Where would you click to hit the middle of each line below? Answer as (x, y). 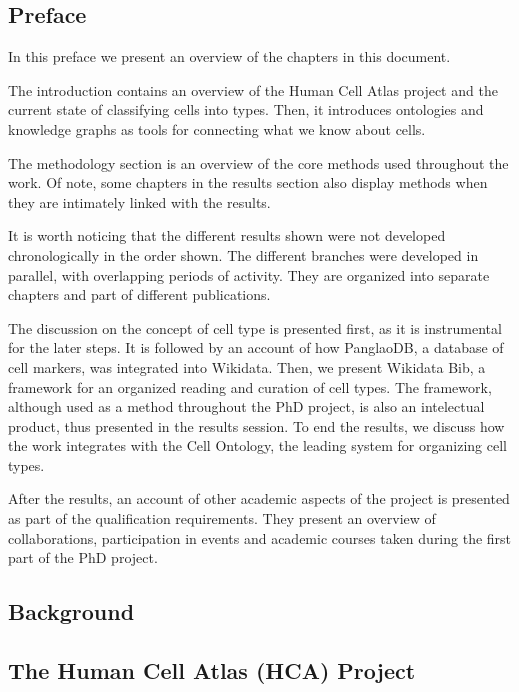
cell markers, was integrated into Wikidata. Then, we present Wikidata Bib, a (247, 366)
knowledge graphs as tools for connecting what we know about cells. (217, 128)
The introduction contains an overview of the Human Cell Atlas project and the (253, 89)
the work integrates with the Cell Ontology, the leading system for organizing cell (257, 445)
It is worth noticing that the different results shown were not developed (227, 235)
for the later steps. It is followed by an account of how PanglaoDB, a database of (256, 347)
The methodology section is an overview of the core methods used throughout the (258, 162)
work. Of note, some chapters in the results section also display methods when (248, 182)
